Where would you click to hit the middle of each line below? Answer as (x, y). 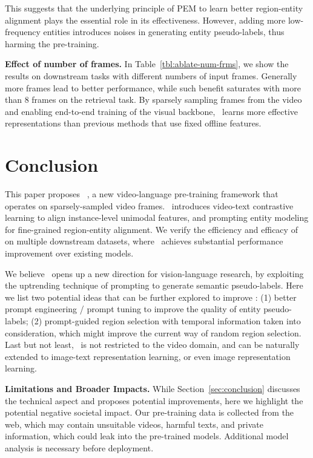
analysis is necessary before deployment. (79, 447)
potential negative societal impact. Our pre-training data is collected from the (150, 412)
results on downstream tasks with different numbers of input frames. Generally (151, 75)
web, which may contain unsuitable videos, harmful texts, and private (134, 424)
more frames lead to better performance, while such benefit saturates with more (153, 87)
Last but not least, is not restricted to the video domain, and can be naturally (152, 345)
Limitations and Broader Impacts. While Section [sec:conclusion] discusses (153, 388)
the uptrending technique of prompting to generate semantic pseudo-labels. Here (154, 285)
